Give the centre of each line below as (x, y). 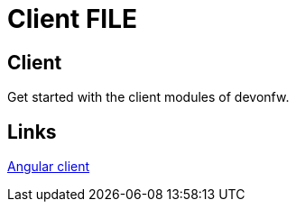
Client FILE (73, 19)
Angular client (49, 167)
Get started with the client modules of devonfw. (148, 97)
